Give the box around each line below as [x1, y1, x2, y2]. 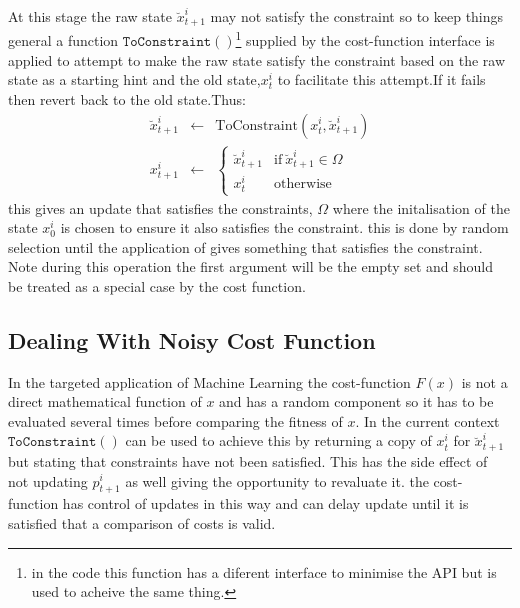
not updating [8, 470, 88, 491]
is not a [461, 371, 508, 392]
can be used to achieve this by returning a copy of [125, 430, 432, 451]
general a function [8, 30, 119, 51]
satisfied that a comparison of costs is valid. [8, 512, 276, 533]
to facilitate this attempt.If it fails [277, 69, 486, 90]
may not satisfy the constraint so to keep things [210, 6, 504, 26]
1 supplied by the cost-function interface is [235, 27, 495, 51]
